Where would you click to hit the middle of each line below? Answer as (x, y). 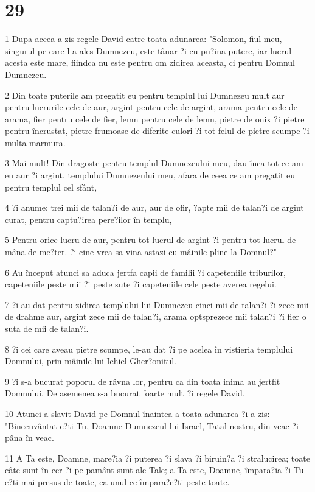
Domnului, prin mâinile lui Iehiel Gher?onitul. (91, 361)
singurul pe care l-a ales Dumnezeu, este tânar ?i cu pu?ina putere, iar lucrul (148, 50)
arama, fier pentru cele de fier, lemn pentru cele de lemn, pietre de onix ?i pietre (155, 118)
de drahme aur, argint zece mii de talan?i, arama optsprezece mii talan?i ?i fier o (156, 316)
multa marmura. (35, 142)
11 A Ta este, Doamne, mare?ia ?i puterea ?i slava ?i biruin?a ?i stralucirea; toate (157, 458)
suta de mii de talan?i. (47, 328)
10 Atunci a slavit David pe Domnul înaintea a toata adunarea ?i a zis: (137, 413)
